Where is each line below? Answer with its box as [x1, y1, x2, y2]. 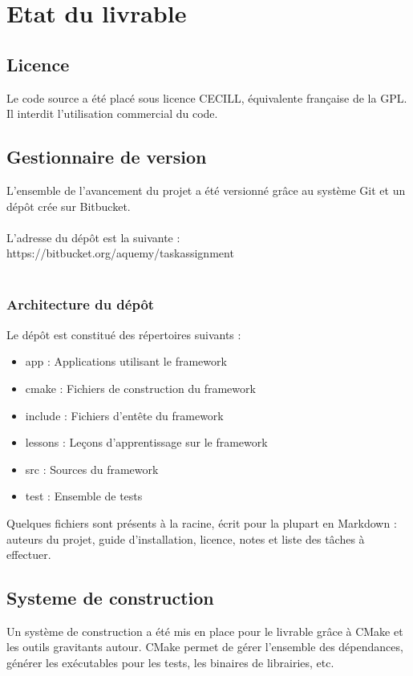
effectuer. [6, 546, 51, 563]
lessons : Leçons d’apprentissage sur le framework [25, 434, 268, 451]
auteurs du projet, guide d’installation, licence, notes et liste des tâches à [6, 530, 365, 547]
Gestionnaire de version [6, 144, 207, 169]
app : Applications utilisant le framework [25, 353, 227, 370]
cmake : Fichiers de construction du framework [25, 379, 256, 396]
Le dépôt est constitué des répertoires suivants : [6, 326, 241, 342]
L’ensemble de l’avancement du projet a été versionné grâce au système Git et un [6, 181, 406, 198]
